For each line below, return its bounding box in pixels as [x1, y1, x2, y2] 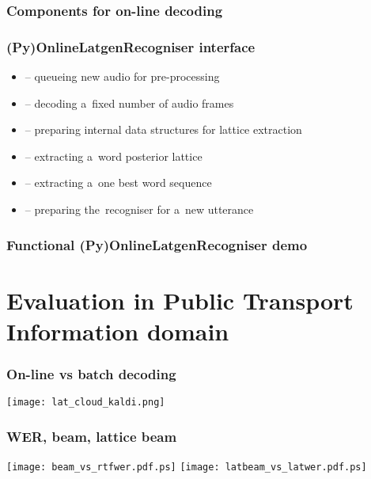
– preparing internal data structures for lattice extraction [25, 121, 302, 138]
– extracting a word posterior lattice [25, 147, 203, 164]
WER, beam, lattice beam [6, 426, 177, 446]
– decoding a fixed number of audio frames [25, 94, 234, 111]
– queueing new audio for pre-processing [25, 68, 220, 85]
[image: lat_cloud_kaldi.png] [6, 397, 165, 409]
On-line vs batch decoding [6, 363, 176, 383]
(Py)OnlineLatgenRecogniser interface [6, 36, 256, 56]
